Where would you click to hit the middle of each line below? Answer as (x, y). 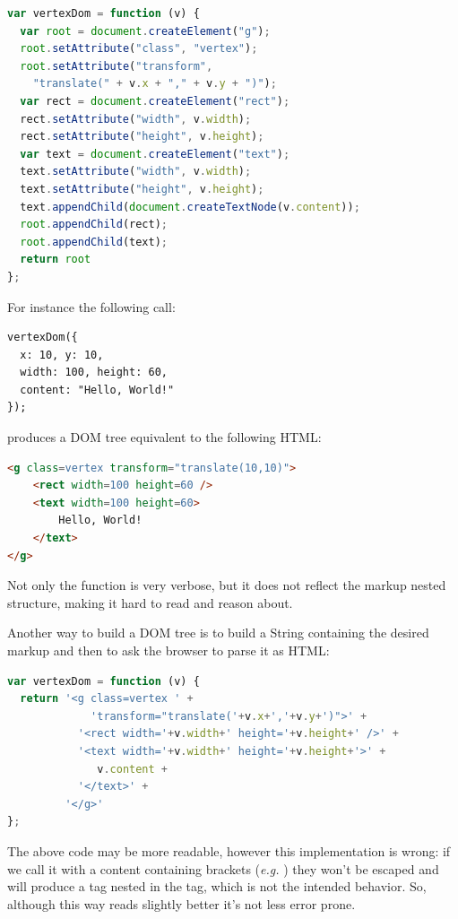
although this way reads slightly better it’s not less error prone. (181, 903)
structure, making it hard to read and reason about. (150, 602)
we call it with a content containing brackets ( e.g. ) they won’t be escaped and (223, 868)
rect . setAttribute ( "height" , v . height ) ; (142, 137)
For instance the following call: (91, 306)
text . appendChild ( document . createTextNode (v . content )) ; (190, 207)
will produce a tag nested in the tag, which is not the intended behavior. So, (217, 886)
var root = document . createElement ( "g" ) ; (145, 31)
